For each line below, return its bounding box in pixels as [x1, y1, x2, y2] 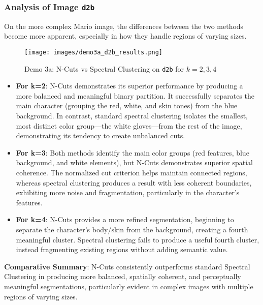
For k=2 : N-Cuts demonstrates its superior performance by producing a [16, 80, 243, 91]
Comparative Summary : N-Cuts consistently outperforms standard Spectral [4, 261, 250, 271]
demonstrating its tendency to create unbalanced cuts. [16, 130, 185, 141]
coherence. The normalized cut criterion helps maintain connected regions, [16, 167, 247, 178]
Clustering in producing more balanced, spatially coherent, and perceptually [4, 271, 241, 282]
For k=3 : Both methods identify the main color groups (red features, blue [16, 147, 249, 158]
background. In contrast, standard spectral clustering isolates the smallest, [16, 110, 248, 121]
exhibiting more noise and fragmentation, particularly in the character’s [16, 187, 240, 198]
